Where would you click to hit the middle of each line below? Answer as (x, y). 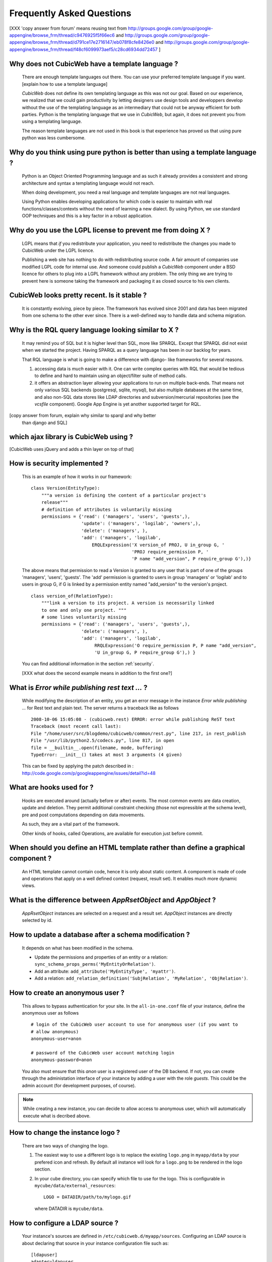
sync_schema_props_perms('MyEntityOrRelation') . (95, 964)
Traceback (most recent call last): (76, 726)
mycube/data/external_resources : (75, 1186)
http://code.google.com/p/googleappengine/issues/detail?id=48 (89, 773)
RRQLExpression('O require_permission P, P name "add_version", (176, 645)
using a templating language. (52, 122)
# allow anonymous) (55, 1032)
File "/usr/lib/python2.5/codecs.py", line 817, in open (103, 741)
